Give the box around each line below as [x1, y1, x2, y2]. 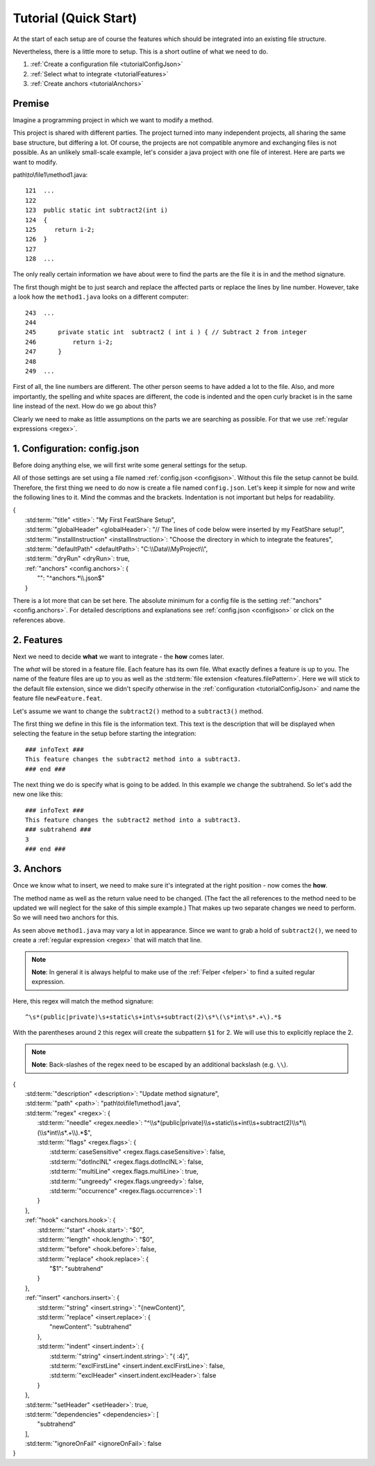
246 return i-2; [25, 338, 114, 346]
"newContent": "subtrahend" [49, 1323, 132, 1331]
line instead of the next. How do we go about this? [12, 402, 156, 410]
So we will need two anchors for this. [12, 913, 119, 922]
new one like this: [12, 790, 63, 799]
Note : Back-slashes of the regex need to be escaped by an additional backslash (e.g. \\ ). [31, 1060, 288, 1069]
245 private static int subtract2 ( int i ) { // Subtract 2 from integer [25, 328, 308, 336]
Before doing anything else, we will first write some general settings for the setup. [12, 460, 247, 469]
